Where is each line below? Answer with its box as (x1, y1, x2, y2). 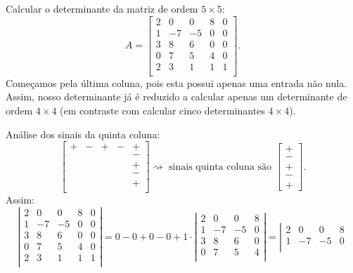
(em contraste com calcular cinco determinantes (60, 102, 265, 117)
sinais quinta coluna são (169, 161, 272, 172)
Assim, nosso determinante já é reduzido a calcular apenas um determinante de (6, 89, 347, 104)
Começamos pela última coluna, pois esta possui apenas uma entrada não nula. (6, 75, 347, 90)
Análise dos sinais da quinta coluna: (6, 126, 160, 141)
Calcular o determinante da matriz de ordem (6, 1, 198, 15)
